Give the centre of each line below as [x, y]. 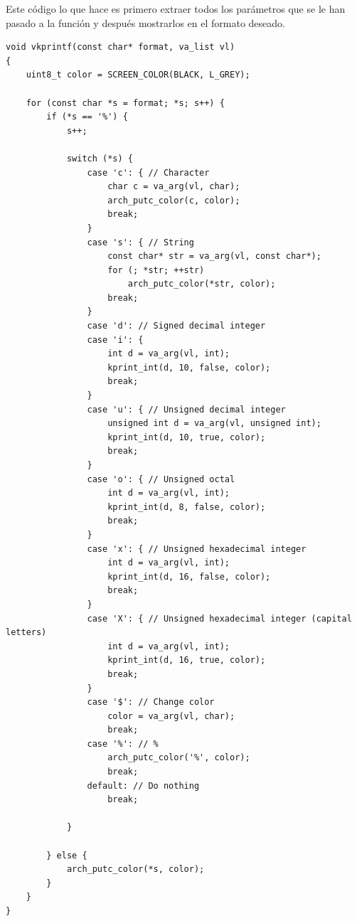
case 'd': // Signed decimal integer [176, 326]
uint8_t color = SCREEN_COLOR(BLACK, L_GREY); [138, 75]
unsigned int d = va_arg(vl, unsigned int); [214, 424]
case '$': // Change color [151, 702]
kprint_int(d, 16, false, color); [189, 576]
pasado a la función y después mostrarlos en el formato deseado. [145, 22]
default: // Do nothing [143, 786]
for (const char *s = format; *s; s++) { [125, 103]
